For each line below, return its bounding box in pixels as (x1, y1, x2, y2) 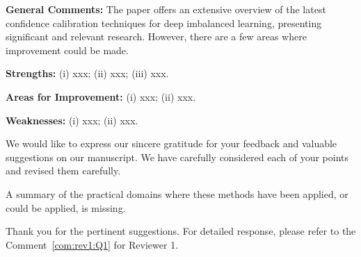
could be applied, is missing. (6, 200, 126, 215)
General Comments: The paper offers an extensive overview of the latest (6, 2, 326, 16)
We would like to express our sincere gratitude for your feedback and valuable (6, 136, 337, 151)
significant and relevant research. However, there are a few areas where (6, 29, 307, 44)
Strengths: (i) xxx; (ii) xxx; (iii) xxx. (6, 66, 169, 81)
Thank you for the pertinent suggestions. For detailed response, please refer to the (6, 224, 356, 238)
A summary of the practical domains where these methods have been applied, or (6, 186, 348, 201)
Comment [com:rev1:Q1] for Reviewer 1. (6, 237, 179, 251)
